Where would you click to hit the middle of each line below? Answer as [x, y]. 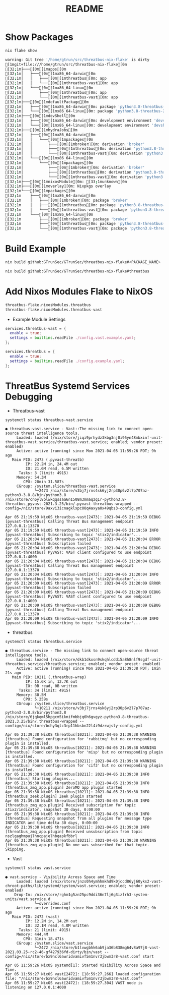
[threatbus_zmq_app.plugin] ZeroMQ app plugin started [64, 788]
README [84, 9]
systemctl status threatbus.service [44, 642]
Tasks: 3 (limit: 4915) [44, 473]
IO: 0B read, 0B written [52, 686]
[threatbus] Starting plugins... [40, 779]
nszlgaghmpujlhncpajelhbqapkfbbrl [41, 836]
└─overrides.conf [53, 904]
